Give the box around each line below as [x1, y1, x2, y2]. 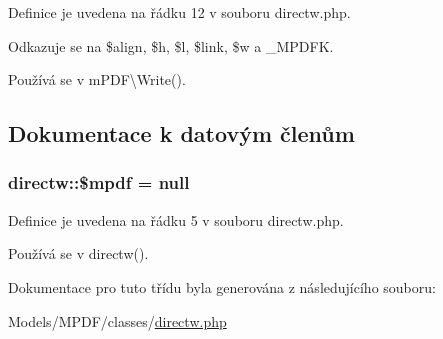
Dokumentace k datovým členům [8, 118, 355, 149]
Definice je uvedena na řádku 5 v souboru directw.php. [8, 209, 344, 230]
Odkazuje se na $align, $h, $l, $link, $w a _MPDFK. [8, 35, 334, 56]
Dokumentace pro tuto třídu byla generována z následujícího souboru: [8, 276, 436, 297]
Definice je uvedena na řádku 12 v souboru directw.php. [8, 2, 351, 22]
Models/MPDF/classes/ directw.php [8, 310, 227, 331]
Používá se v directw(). [8, 243, 149, 264]
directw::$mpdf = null [8, 170, 190, 195]
